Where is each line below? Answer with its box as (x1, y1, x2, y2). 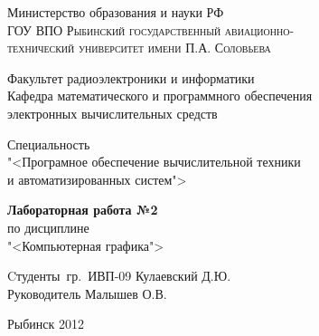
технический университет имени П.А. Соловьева (7, 38, 271, 57)
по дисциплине (7, 217, 89, 236)
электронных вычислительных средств (7, 103, 218, 122)
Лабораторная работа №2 (7, 200, 158, 219)
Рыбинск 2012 (7, 314, 84, 333)
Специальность (7, 134, 90, 153)
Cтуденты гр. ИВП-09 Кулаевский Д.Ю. (7, 266, 231, 285)
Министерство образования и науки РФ (7, 3, 224, 21)
